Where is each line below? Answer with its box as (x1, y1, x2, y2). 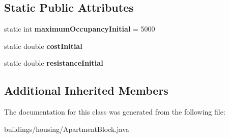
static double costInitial (4, 40, 82, 51)
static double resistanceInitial (4, 58, 103, 68)
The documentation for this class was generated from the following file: (4, 106, 225, 117)
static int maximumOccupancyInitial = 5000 (4, 23, 155, 34)
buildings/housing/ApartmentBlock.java (4, 123, 129, 134)
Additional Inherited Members (4, 82, 168, 98)
